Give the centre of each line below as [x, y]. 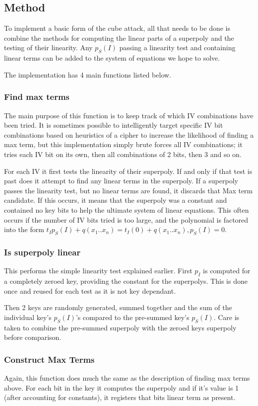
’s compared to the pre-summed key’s [132, 317]
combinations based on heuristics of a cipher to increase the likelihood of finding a [129, 134]
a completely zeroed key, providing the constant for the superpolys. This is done [126, 281]
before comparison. [33, 337]
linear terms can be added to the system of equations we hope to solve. [112, 58]
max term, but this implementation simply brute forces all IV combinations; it [123, 144]
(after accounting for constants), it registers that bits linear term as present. [120, 397]
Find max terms [37, 97]
